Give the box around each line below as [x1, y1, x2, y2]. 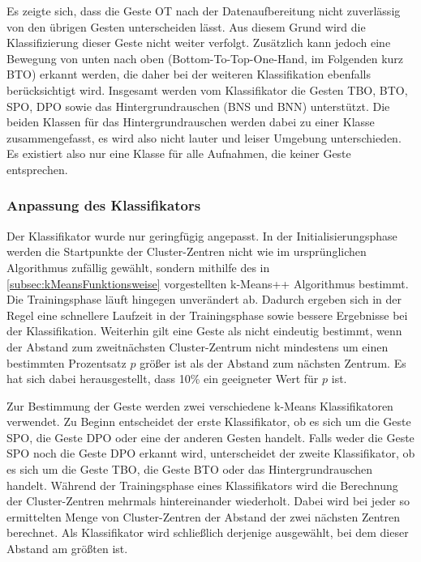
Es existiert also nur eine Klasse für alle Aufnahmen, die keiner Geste [6, 145, 351, 162]
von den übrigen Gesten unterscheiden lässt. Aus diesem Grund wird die [6, 18, 366, 35]
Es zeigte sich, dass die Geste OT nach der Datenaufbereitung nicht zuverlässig [6, 2, 401, 19]
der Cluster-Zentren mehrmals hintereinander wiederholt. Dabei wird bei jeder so [6, 492, 410, 509]
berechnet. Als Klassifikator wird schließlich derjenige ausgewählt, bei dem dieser [6, 524, 409, 541]
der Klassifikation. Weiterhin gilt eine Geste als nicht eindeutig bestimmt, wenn [6, 322, 402, 339]
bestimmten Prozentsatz [6, 354, 127, 371]
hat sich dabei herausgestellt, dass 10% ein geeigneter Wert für [6, 370, 319, 387]
